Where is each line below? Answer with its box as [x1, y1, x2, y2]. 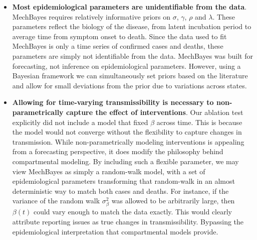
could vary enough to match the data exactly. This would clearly [33, 206, 232, 217]
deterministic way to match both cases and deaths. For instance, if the [12, 185, 229, 196]
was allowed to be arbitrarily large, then [111, 195, 235, 206]
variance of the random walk [12, 195, 100, 206]
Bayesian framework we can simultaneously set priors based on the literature [12, 70, 248, 81]
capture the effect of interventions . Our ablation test [66, 106, 243, 117]
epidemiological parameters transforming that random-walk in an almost [12, 176, 235, 186]
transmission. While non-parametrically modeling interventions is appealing [12, 136, 244, 147]
